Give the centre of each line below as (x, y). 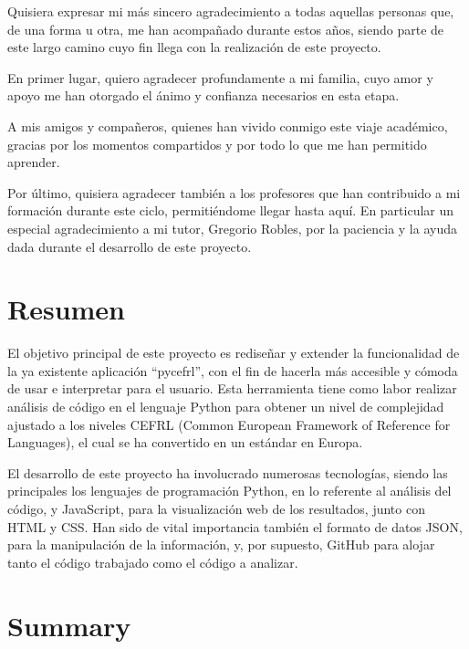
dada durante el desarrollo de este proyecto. (130, 246)
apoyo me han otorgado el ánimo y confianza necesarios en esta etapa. (203, 95)
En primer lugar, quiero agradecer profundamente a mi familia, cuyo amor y (220, 77)
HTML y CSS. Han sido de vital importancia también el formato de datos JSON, (235, 526)
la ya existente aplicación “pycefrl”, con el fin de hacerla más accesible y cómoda (233, 370)
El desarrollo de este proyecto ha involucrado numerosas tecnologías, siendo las (228, 472)
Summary (69, 625)
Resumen (66, 309)
